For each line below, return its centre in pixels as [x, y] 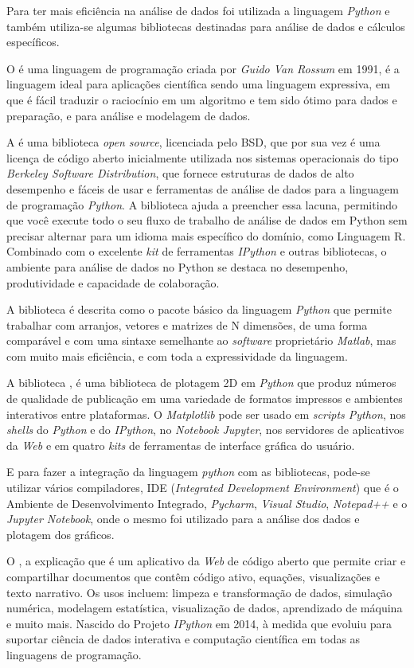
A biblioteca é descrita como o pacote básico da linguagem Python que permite [199, 309]
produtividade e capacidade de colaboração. [113, 282]
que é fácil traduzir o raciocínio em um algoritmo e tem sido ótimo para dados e [202, 99]
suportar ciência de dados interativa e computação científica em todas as [184, 639]
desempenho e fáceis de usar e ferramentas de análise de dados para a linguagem [203, 188]
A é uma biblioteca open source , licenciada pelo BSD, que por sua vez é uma [193, 142]
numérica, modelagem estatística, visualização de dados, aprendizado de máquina [205, 608]
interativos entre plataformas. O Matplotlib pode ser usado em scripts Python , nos [206, 414]
